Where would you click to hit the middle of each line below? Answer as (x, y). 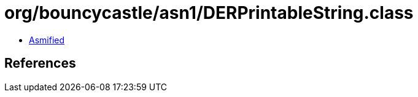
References (40, 63)
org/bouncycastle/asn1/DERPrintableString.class (209, 13)
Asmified (47, 40)
